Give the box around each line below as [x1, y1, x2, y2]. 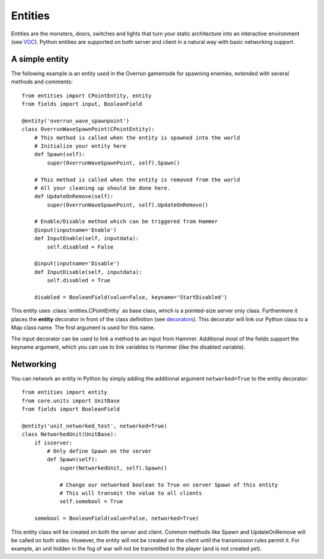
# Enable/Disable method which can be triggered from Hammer [34, 218, 218, 225]
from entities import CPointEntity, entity [22, 92, 152, 99]
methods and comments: [11, 78, 73, 85]
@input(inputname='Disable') [34, 260, 120, 267]
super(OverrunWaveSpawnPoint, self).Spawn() [47, 159, 180, 166]
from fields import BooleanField [22, 406, 120, 412]
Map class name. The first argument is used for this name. [11, 324, 155, 331]
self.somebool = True [59, 498, 123, 505]
